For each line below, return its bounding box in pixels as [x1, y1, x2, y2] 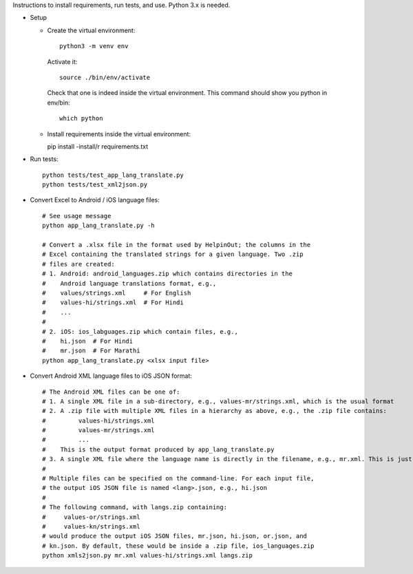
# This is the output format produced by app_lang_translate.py [42, 445, 275, 454]
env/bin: [47, 98, 70, 107]
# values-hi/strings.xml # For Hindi [42, 299, 184, 306]
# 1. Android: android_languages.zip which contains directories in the [42, 270, 293, 278]
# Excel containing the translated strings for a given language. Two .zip [42, 251, 304, 258]
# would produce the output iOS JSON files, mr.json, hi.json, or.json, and [42, 532, 308, 540]
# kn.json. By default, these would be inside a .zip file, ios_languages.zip [42, 542, 315, 550]
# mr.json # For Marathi [42, 347, 140, 354]
